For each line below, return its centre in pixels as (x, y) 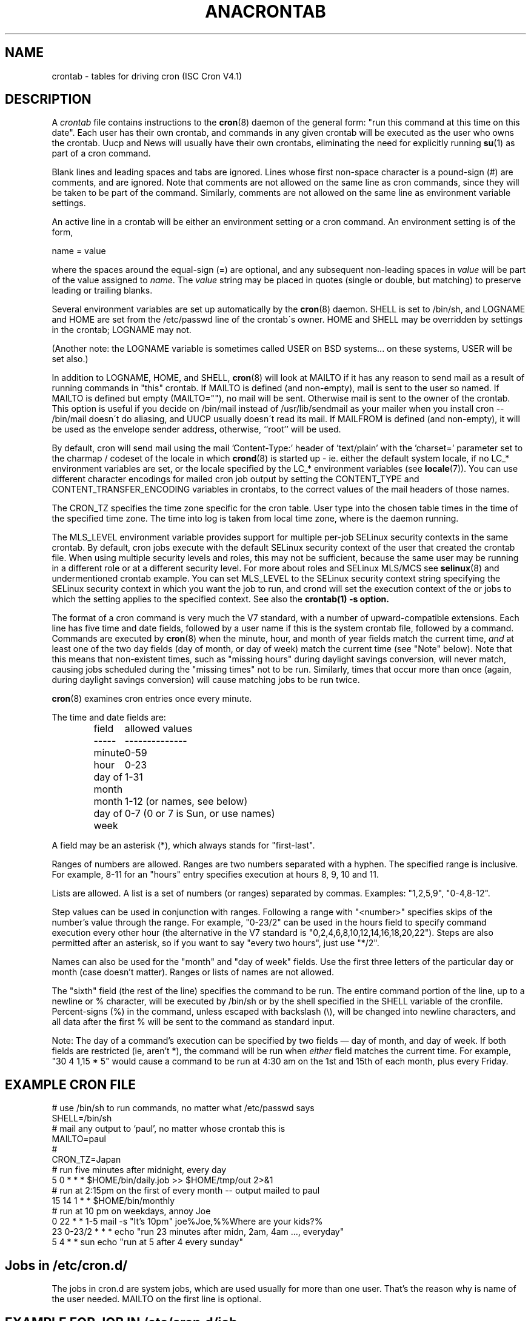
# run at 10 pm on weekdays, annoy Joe (131, 1211)
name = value (79, 251)
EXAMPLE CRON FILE (71, 1084)
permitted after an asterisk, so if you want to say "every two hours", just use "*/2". (215, 943)
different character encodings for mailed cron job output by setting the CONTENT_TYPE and (235, 479)
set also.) (70, 359)
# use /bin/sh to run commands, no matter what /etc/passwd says (183, 1108)
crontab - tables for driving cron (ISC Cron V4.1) (147, 76)
